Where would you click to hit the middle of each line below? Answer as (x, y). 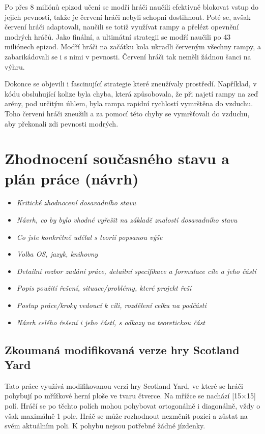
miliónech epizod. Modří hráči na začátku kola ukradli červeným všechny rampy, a (133, 46)
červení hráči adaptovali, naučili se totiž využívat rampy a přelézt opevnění (122, 27)
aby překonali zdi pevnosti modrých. (62, 123)
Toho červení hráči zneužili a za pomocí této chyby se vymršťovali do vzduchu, (127, 113)
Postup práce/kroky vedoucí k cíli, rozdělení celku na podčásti (111, 305)
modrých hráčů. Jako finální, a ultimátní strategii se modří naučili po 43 (118, 36)
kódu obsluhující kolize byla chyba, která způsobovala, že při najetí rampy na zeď (131, 93)
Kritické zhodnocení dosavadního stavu (76, 203)
